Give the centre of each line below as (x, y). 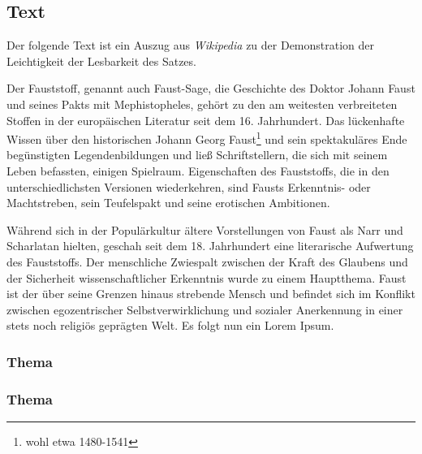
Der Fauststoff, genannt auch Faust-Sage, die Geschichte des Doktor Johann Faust (211, 88)
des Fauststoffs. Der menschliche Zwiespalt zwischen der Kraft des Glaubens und (207, 261)
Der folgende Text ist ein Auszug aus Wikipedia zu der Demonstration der (191, 45)
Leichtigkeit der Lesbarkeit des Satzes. (101, 61)
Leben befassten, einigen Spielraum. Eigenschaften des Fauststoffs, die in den (198, 171)
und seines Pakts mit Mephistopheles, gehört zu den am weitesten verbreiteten (202, 104)
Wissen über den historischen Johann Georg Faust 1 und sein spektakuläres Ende (207, 138)
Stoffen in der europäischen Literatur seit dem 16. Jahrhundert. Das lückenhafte (206, 120)
